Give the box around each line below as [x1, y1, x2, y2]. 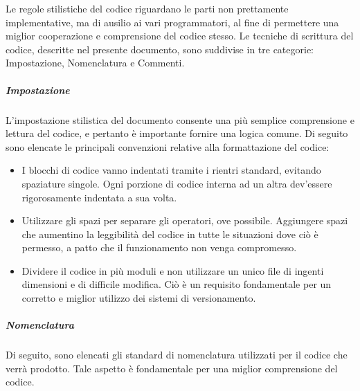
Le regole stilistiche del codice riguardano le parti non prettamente [6, 1, 289, 15]
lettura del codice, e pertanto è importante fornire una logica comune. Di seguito [6, 126, 348, 140]
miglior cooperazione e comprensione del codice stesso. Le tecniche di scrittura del [6, 28, 354, 43]
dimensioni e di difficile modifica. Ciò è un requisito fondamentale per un [21, 277, 332, 291]
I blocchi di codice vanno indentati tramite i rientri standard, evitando [21, 163, 321, 177]
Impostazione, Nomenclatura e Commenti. [6, 55, 185, 70]
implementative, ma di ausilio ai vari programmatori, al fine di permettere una [6, 15, 339, 29]
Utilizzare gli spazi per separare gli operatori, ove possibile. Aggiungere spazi [21, 213, 348, 228]
